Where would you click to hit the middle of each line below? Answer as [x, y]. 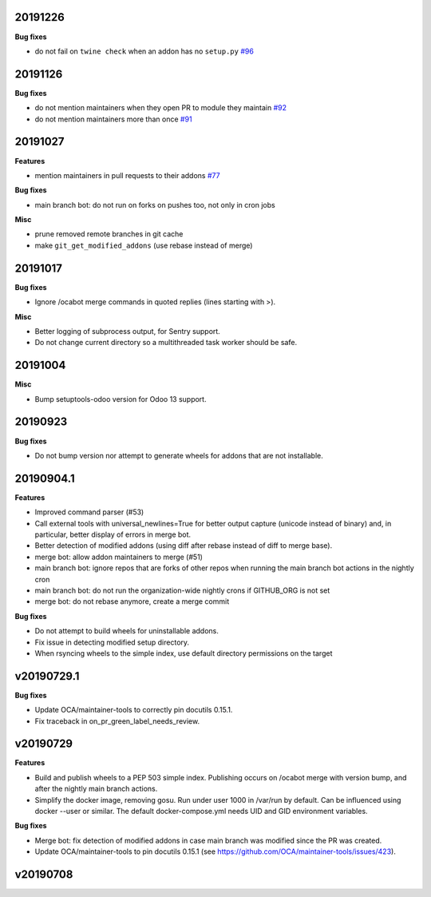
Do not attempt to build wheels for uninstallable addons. [127, 631]
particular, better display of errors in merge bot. [113, 534]
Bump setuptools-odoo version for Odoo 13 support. [121, 399]
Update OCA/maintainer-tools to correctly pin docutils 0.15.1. [134, 710]
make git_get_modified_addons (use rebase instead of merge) [144, 245]
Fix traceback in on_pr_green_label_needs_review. [117, 721]
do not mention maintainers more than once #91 [113, 119]
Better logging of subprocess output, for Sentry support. [128, 331]
